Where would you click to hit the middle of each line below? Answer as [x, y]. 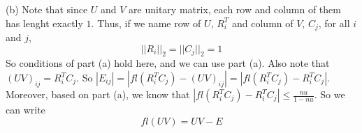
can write [26, 110]
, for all [334, 23]
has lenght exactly [44, 23]
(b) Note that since [47, 9]
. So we [330, 94]
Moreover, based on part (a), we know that [98, 94]
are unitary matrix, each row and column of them [235, 9]
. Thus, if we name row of [146, 23]
